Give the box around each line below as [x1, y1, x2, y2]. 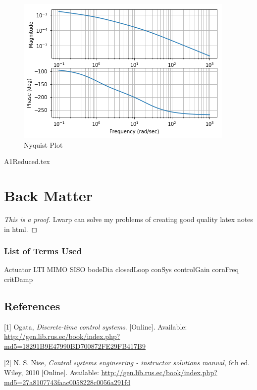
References [4, 298, 60, 313]
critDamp [4, 274, 33, 284]
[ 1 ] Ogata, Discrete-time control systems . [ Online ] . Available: [4, 321, 187, 332]
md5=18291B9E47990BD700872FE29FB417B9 [4, 340, 146, 351]
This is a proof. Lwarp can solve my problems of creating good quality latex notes [4, 214, 253, 224]
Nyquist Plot [24, 139, 63, 150]
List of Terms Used [4, 245, 82, 257]
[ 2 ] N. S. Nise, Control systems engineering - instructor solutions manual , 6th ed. [4, 357, 250, 368]
